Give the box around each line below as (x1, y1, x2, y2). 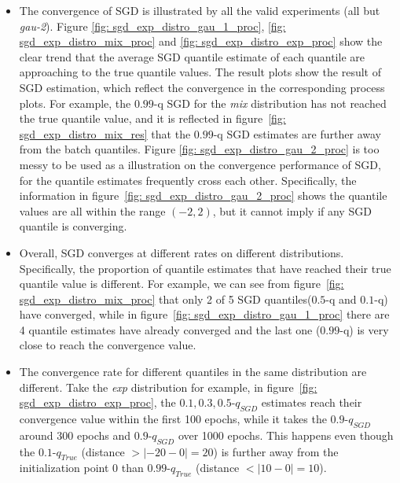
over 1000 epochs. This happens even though (178, 426, 394, 443)
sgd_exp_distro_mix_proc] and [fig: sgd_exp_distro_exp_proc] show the (19, 33, 383, 50)
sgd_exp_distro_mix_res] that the (19, 125, 191, 142)
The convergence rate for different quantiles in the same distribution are (19, 363, 367, 380)
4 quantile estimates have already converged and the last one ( (19, 321, 321, 337)
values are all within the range (19, 202, 166, 219)
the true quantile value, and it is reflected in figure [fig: (19, 110, 286, 127)
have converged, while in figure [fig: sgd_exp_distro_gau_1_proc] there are (19, 306, 390, 323)
